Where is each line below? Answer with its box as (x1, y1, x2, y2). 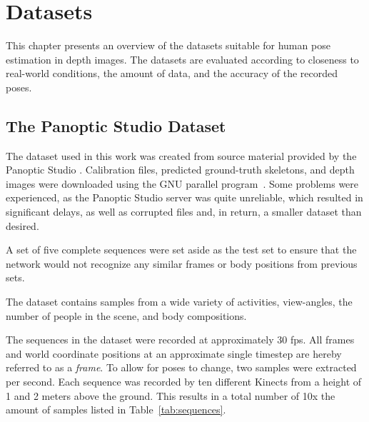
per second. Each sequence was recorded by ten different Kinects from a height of (6, 374, 362, 389)
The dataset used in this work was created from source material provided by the (6, 148, 357, 163)
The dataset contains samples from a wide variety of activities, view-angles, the (6, 294, 353, 309)
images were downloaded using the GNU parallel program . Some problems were (6, 176, 359, 191)
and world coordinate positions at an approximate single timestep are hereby (6, 346, 342, 361)
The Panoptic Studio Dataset (6, 114, 226, 136)
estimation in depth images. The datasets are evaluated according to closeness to (6, 51, 359, 66)
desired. (6, 218, 39, 233)
